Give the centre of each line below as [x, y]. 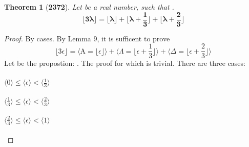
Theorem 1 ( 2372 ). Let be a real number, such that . [89, 7]
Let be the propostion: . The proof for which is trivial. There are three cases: [125, 63]
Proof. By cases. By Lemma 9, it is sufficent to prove [87, 38]
